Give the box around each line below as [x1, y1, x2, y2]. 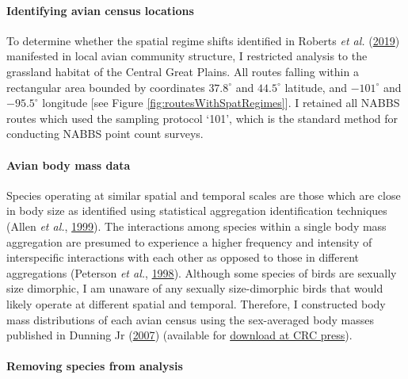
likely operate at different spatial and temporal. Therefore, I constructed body [6, 295, 386, 312]
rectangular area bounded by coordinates [6, 78, 205, 95]
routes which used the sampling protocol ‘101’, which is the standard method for [6, 109, 398, 126]
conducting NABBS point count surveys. [6, 125, 204, 142]
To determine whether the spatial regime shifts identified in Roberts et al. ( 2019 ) [6, 32, 400, 48]
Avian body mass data [6, 156, 131, 173]
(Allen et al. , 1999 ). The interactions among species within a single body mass [6, 217, 387, 234]
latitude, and [284, 78, 347, 95]
